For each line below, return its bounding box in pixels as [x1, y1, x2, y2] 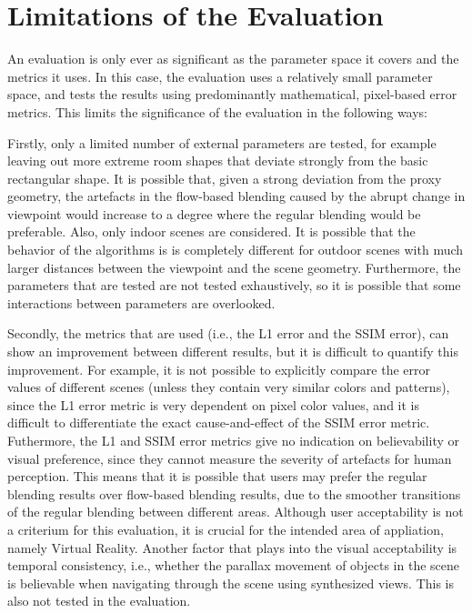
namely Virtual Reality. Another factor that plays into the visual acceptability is [7, 538, 457, 557]
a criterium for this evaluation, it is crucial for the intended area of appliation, [7, 519, 444, 538]
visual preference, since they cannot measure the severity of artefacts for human [7, 448, 452, 467]
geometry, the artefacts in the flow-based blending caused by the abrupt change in [7, 186, 466, 206]
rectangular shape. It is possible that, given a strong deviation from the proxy [7, 168, 442, 187]
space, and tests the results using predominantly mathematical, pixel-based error [7, 85, 457, 104]
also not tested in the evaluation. [7, 591, 191, 610]
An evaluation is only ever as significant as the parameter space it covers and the [7, 49, 459, 68]
